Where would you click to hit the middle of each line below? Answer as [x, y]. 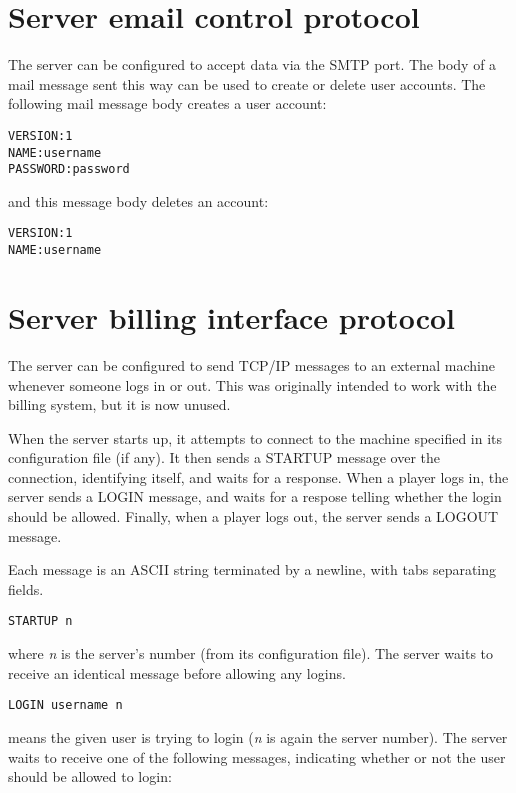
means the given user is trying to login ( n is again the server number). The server [258, 736]
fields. [26, 588]
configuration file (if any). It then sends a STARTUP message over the [224, 457]
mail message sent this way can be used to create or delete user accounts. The [247, 83]
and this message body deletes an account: [138, 200]
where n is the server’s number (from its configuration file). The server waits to [251, 653]
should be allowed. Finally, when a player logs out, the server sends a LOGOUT [253, 516]
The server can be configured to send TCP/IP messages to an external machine [251, 364]
